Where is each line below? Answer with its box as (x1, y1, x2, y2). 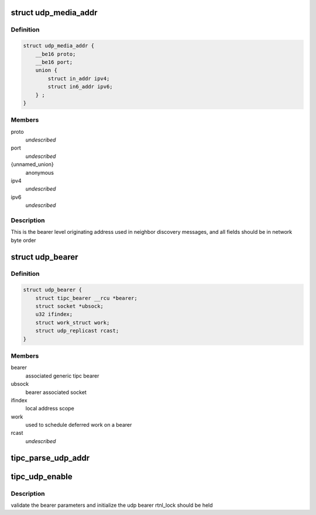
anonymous (25, 169, 54, 176)
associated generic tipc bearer (25, 372, 99, 379)
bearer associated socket (25, 389, 87, 396)
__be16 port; (35, 58, 73, 65)
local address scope (25, 405, 74, 412)
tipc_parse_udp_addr (11, 453, 90, 463)
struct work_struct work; (35, 319, 110, 326)
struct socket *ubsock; (35, 303, 104, 310)
